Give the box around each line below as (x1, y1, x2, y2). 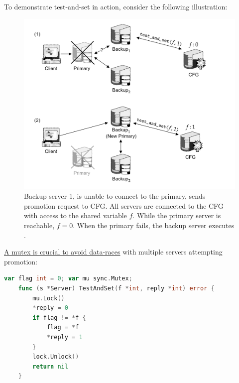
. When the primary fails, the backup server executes (73, 220, 235, 230)
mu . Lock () (32, 294, 65, 302)
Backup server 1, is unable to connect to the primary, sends (24, 191, 206, 201)
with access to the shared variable (24, 210, 127, 221)
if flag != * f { (32, 314, 86, 321)
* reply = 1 (46, 333, 83, 341)
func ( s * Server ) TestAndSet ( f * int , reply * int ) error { (18, 284, 215, 292)
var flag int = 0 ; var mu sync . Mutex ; (4, 275, 132, 282)
